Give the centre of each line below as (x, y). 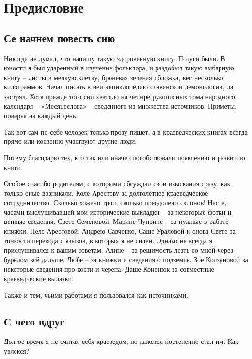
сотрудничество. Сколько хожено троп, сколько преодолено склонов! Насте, (115, 202)
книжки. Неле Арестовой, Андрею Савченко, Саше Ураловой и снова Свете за (120, 231)
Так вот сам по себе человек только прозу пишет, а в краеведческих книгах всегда (126, 131)
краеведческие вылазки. (39, 279)
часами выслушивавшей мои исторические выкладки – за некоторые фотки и (118, 212)
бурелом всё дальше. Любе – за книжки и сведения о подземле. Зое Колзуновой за (126, 259)
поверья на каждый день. (41, 115)
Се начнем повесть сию (60, 38)
